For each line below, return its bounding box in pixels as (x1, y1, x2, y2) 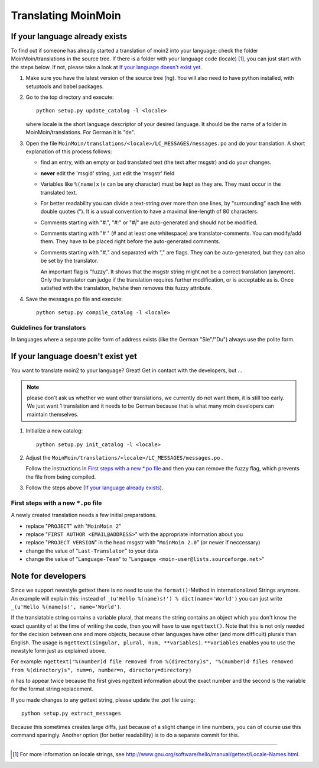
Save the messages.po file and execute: (25, 295, 123, 302)
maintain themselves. (27, 411, 79, 418)
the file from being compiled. (25, 473, 96, 480)
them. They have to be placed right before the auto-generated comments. (40, 238, 221, 245)
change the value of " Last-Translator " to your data (25, 547, 158, 554)
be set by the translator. (40, 257, 99, 264)
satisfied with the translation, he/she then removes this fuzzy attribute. (40, 285, 213, 292)
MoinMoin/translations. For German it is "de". (25, 129, 135, 136)
